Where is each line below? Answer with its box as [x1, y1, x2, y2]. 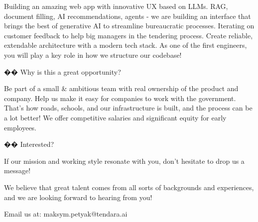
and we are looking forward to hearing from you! [4, 192, 152, 202]
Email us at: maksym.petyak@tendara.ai [4, 209, 128, 219]
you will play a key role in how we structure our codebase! [4, 49, 182, 60]
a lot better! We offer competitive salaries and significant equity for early [4, 112, 227, 122]
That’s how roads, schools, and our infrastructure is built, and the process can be [4, 103, 253, 113]
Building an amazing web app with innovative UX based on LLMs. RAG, [4, 1, 228, 11]
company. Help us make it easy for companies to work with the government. [4, 93, 236, 103]
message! [4, 165, 31, 176]
